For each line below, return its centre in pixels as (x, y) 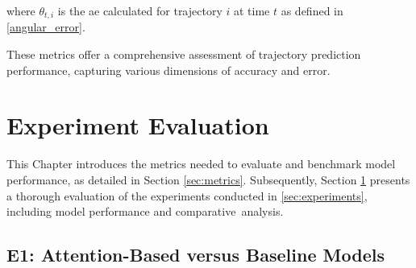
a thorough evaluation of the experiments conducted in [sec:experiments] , (187, 195)
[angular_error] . (46, 27)
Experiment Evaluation (138, 125)
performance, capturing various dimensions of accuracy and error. (168, 70)
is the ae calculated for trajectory (140, 10)
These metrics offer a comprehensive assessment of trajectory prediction (184, 54)
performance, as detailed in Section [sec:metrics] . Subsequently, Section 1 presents (208, 179)
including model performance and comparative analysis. (145, 211)
